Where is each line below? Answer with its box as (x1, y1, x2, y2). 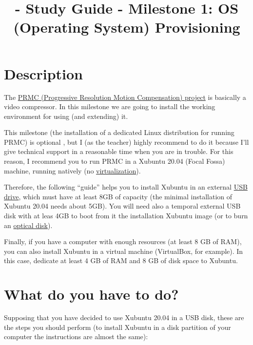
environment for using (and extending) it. (4, 111, 128, 121)
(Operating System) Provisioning (13, 17, 240, 37)
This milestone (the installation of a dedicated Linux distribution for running (4, 127, 234, 137)
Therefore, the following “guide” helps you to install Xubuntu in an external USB (4, 182, 248, 192)
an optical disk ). (4, 220, 53, 230)
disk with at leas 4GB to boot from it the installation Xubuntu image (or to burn (4, 211, 248, 221)
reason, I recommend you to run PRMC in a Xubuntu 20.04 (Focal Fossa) (4, 156, 225, 166)
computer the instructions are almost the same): (4, 331, 148, 342)
